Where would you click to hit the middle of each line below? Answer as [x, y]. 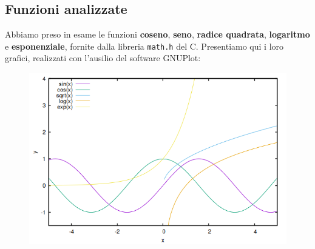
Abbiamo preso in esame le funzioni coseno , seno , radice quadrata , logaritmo [157, 34]
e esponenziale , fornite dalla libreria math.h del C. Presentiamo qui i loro [144, 46]
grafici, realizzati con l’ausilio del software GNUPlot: [103, 58]
